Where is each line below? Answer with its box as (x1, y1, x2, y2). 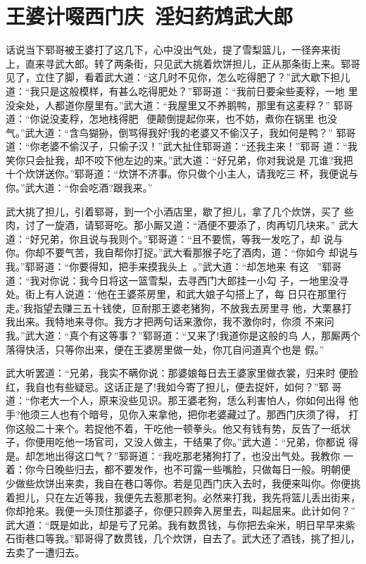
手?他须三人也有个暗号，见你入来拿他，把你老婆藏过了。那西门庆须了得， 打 (6, 406, 359, 421)
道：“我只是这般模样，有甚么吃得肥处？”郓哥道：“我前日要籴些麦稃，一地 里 (6, 83, 358, 98)
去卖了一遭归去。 (6, 544, 84, 559)
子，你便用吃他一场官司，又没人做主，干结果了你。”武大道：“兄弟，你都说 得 (6, 434, 358, 449)
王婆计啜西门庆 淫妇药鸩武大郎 (6, 1, 294, 30)
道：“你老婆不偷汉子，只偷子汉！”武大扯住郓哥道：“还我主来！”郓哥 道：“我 (6, 139, 358, 153)
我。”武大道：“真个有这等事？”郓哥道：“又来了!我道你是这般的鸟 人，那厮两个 (6, 328, 360, 342)
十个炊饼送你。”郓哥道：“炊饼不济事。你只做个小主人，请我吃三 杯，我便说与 (6, 166, 358, 181)
